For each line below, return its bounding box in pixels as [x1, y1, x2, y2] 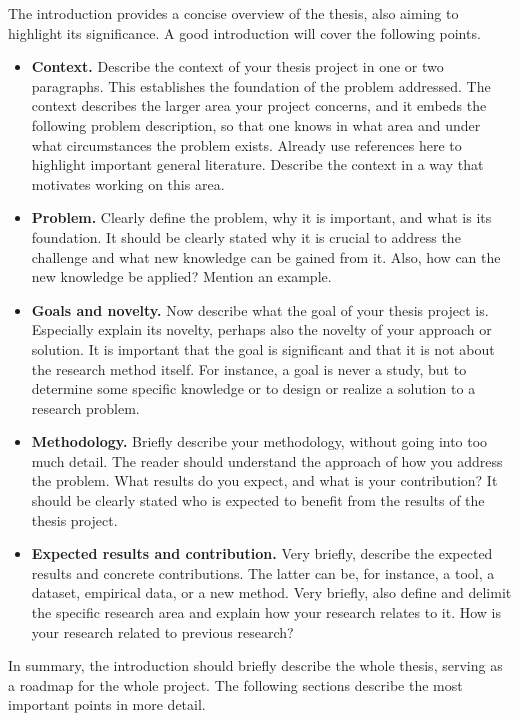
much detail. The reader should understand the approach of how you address [31, 450, 503, 471]
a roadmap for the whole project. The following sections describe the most [8, 674, 463, 695]
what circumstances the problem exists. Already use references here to [31, 134, 462, 155]
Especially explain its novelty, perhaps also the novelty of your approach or [31, 319, 492, 340]
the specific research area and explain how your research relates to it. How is [31, 602, 502, 623]
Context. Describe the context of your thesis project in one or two [31, 56, 444, 77]
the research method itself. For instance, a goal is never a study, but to [31, 358, 467, 379]
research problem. [31, 397, 140, 418]
